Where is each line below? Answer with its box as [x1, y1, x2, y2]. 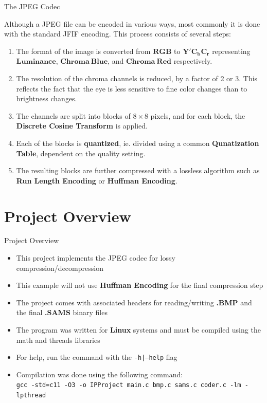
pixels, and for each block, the [150, 110, 245, 121]
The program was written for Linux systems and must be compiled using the [16, 324, 261, 335]
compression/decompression [16, 262, 103, 273]
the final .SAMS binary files [16, 307, 108, 318]
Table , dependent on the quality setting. [16, 148, 146, 158]
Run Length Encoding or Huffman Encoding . [16, 175, 177, 186]
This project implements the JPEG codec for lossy [16, 252, 175, 263]
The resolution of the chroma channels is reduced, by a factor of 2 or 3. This [16, 72, 258, 83]
